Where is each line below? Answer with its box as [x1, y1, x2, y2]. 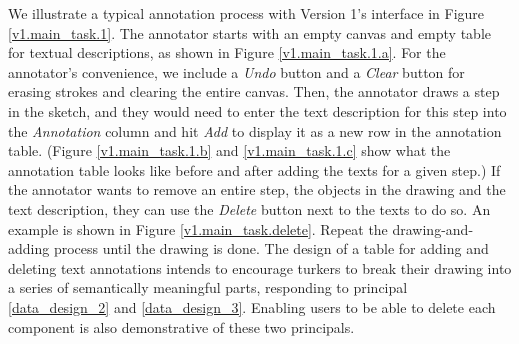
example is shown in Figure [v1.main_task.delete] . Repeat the [8, 218, 388, 239]
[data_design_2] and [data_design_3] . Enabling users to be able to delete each [8, 296, 496, 317]
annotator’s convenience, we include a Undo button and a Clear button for [8, 61, 465, 82]
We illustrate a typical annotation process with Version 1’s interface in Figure [8, 3, 485, 23]
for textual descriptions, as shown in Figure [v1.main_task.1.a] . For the [8, 42, 446, 63]
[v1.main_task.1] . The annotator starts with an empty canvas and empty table [8, 22, 492, 43]
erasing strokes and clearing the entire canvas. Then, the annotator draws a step [8, 81, 500, 102]
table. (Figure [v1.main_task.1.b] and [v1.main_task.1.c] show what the [8, 140, 451, 161]
